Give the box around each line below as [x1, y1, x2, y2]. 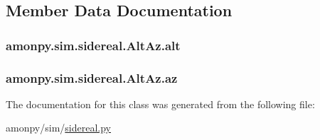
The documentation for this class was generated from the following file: [6, 96, 315, 111]
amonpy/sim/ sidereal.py [6, 120, 111, 135]
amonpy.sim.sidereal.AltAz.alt [6, 36, 181, 54]
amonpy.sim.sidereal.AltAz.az [6, 69, 178, 86]
